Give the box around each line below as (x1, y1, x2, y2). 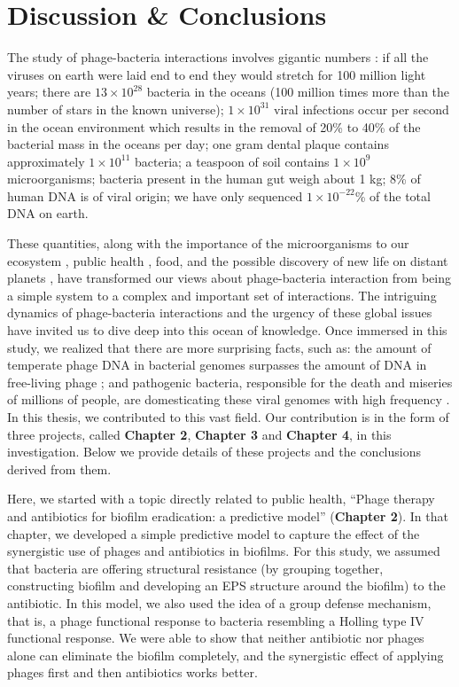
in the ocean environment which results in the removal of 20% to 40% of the (7, 117, 421, 136)
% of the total (354, 186, 431, 205)
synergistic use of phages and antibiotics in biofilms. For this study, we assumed (7, 542, 440, 560)
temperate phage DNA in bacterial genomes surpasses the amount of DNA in (7, 355, 427, 374)
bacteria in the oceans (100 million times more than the (146, 82, 450, 101)
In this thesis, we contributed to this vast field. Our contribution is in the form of (7, 408, 449, 425)
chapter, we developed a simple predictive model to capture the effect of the (7, 524, 420, 543)
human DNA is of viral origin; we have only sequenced (7, 186, 303, 205)
